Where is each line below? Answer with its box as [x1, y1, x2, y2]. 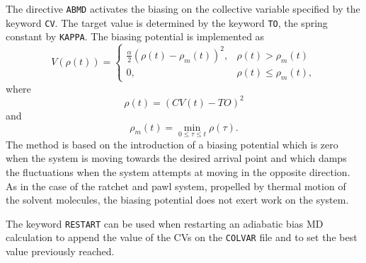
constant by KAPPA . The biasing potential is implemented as [6, 29, 265, 44]
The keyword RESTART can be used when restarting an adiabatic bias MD [6, 216, 324, 230]
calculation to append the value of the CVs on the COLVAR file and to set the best [6, 230, 358, 245]
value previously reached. [6, 244, 115, 259]
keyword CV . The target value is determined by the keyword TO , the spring [6, 15, 328, 30]
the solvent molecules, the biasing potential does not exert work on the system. [6, 192, 349, 207]
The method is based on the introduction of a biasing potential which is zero [6, 136, 338, 151]
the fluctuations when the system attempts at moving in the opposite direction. [6, 164, 350, 179]
